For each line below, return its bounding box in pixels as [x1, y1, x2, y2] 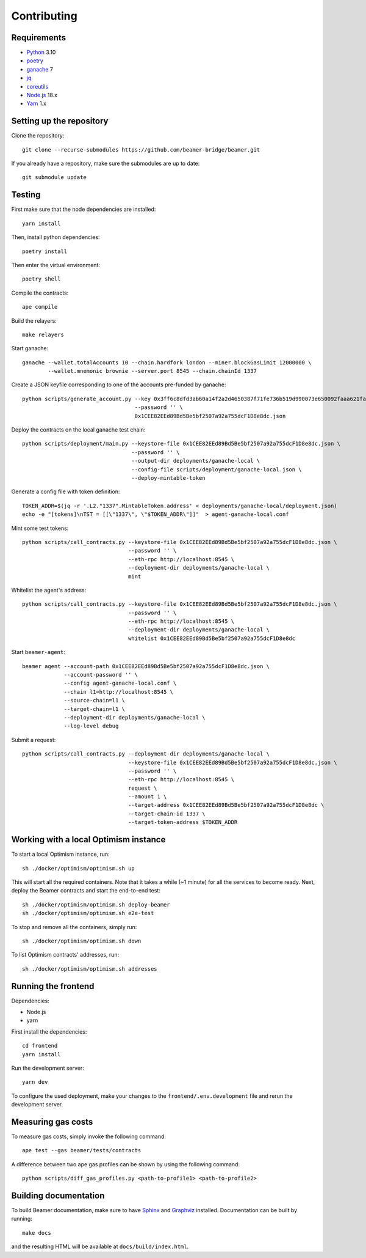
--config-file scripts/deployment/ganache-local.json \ [131, 466, 302, 473]
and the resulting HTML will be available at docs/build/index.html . [11, 1243, 189, 1250]
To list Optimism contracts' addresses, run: [11, 951, 120, 958]
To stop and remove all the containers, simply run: [11, 923, 137, 930]
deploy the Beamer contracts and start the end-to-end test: [11, 887, 161, 894]
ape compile [22, 303, 58, 311]
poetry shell [22, 276, 61, 282]
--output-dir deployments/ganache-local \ [131, 457, 260, 465]
